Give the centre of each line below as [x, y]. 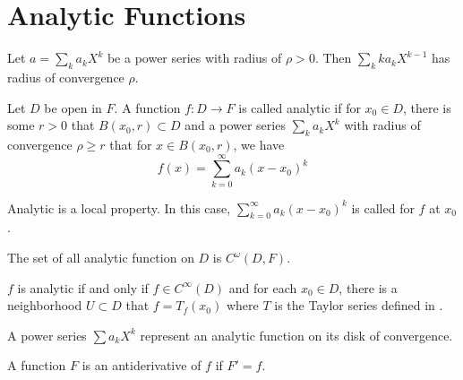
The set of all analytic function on [101, 258]
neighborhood [45, 305]
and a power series [235, 125]
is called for [383, 207]
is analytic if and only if [83, 287]
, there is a [368, 287]
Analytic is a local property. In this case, [119, 207]
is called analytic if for [300, 107]
